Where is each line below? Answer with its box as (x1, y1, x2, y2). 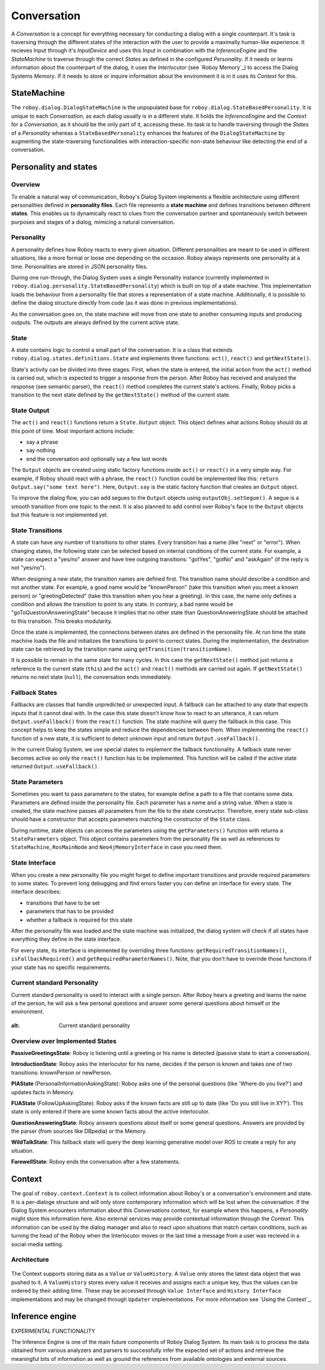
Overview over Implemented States (11, 1037, 117, 1045)
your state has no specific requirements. (11, 963, 111, 971)
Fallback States (11, 688, 57, 696)
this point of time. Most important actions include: (11, 427, 135, 435)
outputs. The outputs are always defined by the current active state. (11, 319, 180, 326)
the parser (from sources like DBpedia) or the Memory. (11, 1127, 147, 1135)
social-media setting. (11, 1240, 64, 1247)
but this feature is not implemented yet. (11, 511, 108, 518)
